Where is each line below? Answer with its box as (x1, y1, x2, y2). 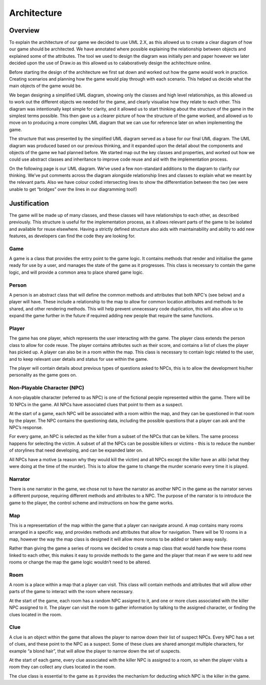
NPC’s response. (9, 424, 43, 430)
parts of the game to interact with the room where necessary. (9, 589, 134, 595)
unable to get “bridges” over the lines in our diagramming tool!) (9, 186, 137, 192)
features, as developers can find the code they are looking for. (9, 233, 135, 239)
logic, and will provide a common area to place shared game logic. (9, 269, 144, 275)
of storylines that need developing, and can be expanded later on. (9, 447, 143, 453)
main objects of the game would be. (9, 83, 82, 89)
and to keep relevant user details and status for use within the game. (9, 356, 148, 362)
